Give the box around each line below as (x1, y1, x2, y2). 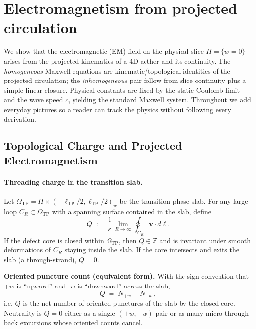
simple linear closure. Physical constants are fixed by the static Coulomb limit (4, 84, 240, 95)
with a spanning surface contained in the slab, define (52, 206, 211, 216)
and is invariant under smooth (159, 235, 251, 245)
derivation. (4, 114, 37, 124)
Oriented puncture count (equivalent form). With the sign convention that (4, 271, 249, 281)
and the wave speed (4, 94, 63, 105)
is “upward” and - (16, 281, 71, 290)
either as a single (64, 307, 115, 318)
